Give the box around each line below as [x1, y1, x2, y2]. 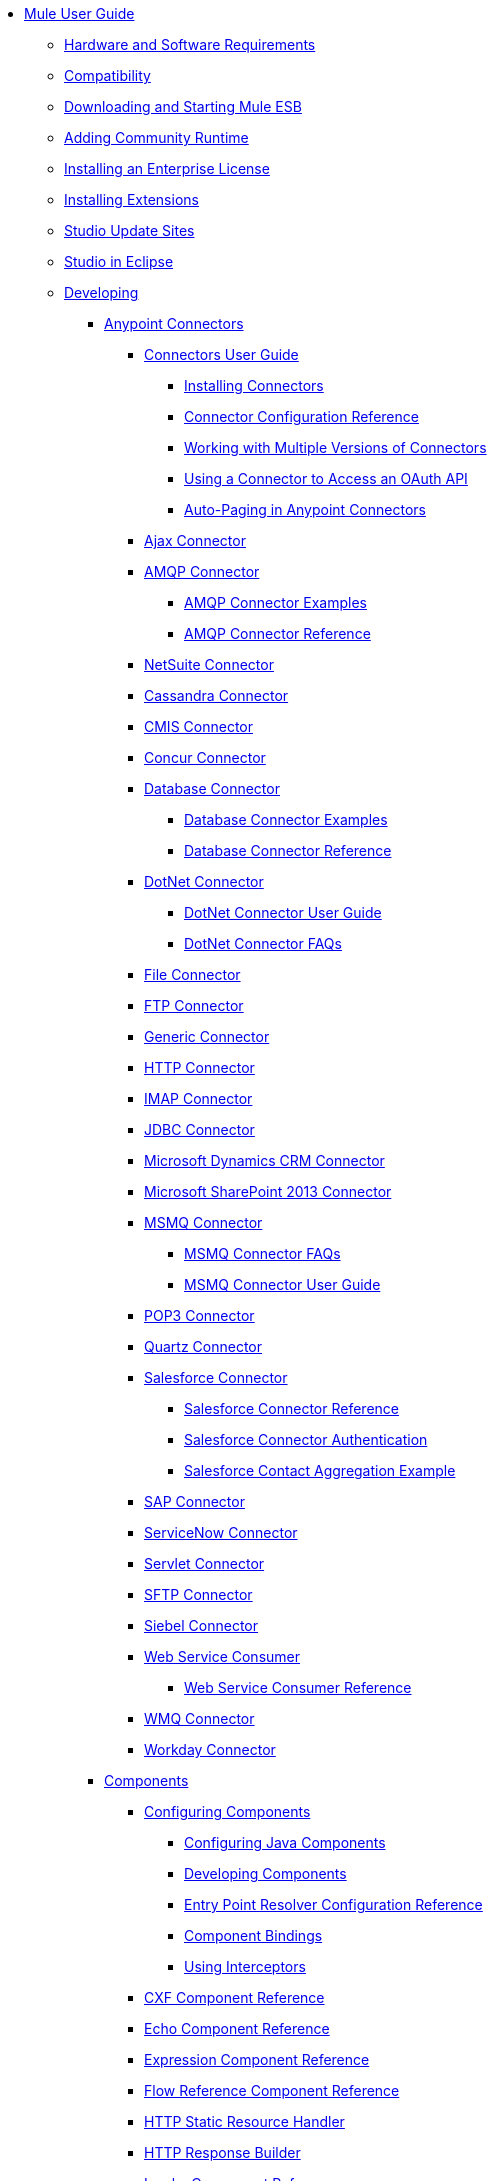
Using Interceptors [184, 1958, 306, 1975]
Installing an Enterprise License [64, 160, 270, 177]
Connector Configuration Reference [184, 408, 419, 425]
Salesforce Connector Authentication [184, 1431, 428, 1448]
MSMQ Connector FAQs [184, 1245, 341, 1262]
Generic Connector [144, 1028, 270, 1045]
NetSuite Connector [144, 656, 274, 673]
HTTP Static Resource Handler [144, 2113, 345, 2130]
